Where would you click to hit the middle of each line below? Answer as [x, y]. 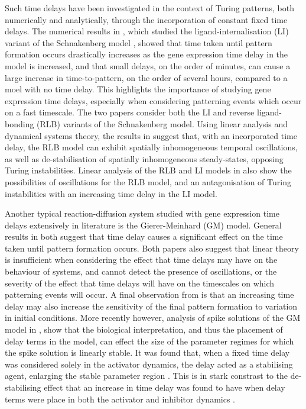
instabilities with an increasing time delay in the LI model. [111, 193]
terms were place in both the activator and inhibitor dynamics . [120, 399]
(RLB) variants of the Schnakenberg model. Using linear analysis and [162, 123]
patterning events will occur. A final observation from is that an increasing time [149, 294]
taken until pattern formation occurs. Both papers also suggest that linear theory [152, 248]
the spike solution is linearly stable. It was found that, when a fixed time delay [147, 352]
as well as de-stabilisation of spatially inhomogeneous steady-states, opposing [144, 158]
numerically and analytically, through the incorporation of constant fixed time [146, 19]
